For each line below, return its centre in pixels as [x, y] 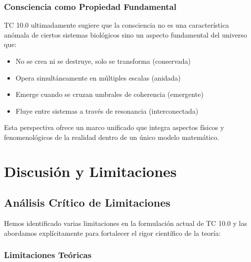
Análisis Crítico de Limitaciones [87, 202]
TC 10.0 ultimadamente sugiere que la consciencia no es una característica [117, 25]
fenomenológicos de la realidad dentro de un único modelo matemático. [112, 137]
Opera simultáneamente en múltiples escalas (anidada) [98, 77]
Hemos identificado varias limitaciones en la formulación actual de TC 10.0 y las [125, 223]
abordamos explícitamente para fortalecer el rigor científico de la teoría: [112, 233]
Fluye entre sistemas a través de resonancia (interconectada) [107, 110]
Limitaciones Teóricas [48, 255]
